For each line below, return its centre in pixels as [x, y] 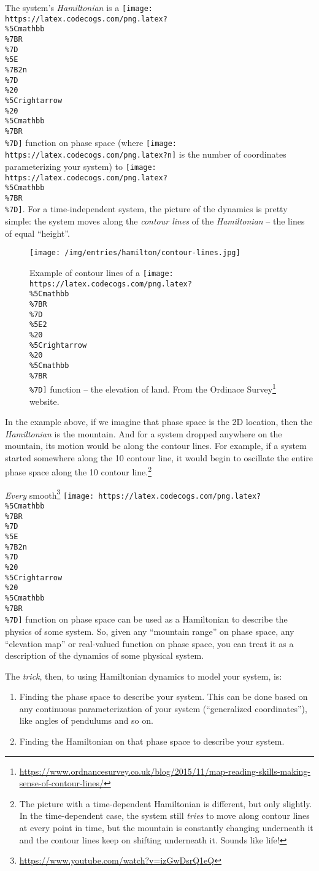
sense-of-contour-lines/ [61, 783]
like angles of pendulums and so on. [86, 720]
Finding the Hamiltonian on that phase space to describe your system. [152, 741]
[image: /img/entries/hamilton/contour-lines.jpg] [135, 253]
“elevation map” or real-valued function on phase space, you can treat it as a [149, 643]
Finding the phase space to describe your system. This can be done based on [163, 696]
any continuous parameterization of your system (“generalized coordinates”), [163, 708]
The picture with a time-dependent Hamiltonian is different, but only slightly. [166, 803]
